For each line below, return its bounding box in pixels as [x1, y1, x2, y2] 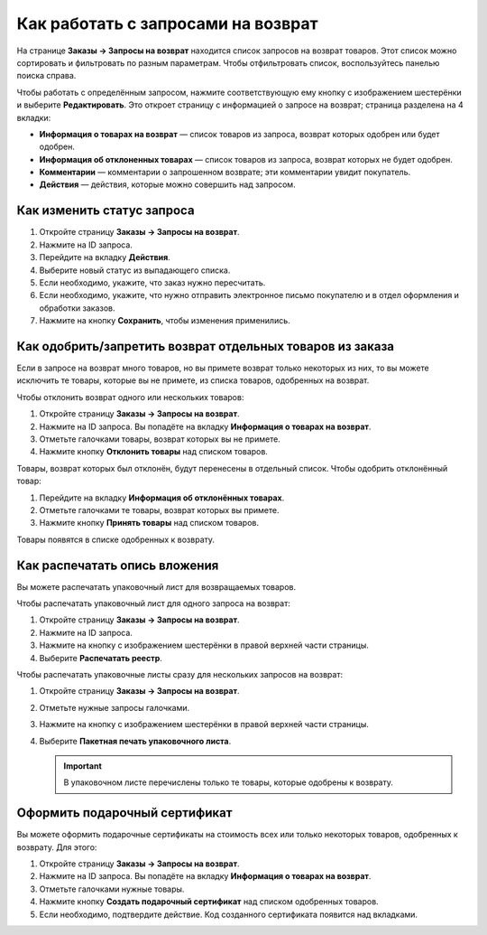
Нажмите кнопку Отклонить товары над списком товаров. [39, 446, 268, 457]
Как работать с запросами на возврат [16, 14, 318, 33]
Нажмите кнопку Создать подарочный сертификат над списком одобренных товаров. [39, 896, 379, 907]
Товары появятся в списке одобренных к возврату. [16, 534, 216, 545]
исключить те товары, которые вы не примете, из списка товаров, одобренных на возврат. [16, 375, 370, 386]
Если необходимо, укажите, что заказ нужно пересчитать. [39, 276, 266, 288]
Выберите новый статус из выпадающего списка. [39, 265, 231, 276]
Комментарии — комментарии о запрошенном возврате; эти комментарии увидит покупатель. [39, 167, 410, 178]
